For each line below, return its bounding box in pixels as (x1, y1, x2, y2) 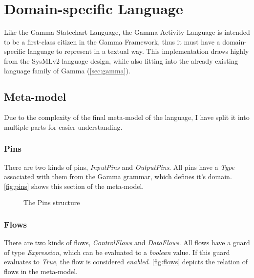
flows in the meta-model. (4, 266, 78, 277)
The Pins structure (23, 197, 80, 208)
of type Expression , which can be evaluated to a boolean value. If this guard (4, 247, 230, 257)
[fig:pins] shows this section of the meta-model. (4, 181, 144, 191)
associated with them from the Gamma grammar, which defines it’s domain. (4, 171, 232, 182)
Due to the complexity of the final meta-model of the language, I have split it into (4, 112, 250, 122)
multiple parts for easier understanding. (4, 121, 123, 132)
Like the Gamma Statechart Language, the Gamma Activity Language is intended (4, 27, 250, 37)
